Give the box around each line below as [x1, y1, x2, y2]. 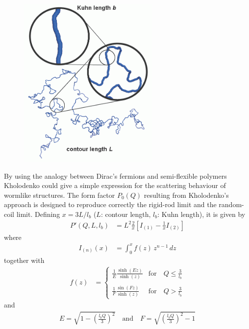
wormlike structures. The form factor [4, 189, 115, 200]
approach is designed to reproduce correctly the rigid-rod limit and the [4, 199, 217, 210]
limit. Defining [16, 209, 60, 219]
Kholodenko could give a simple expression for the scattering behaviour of [4, 180, 226, 190]
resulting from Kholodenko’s [144, 189, 229, 200]
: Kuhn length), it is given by [157, 209, 246, 219]
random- [219, 199, 244, 210]
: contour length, [100, 209, 151, 219]
